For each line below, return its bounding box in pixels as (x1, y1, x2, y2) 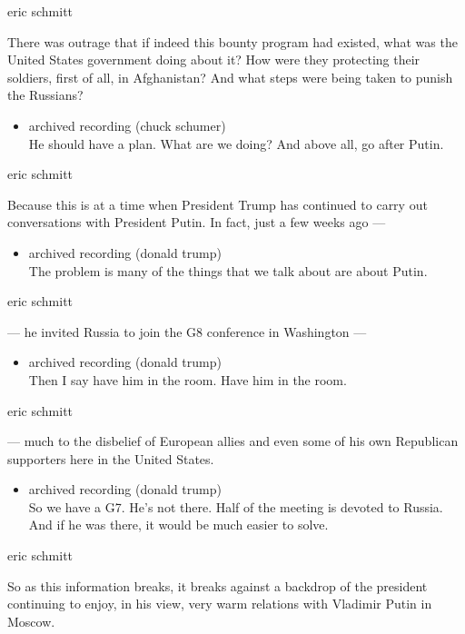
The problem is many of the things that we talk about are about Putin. (28, 261, 428, 280)
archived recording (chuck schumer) (28, 115, 226, 134)
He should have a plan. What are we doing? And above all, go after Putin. (28, 134, 444, 153)
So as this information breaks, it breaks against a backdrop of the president (7, 576, 428, 595)
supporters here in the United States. (7, 449, 214, 468)
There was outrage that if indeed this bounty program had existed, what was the (7, 32, 458, 51)
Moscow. (7, 611, 55, 630)
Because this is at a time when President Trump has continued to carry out (7, 194, 428, 213)
